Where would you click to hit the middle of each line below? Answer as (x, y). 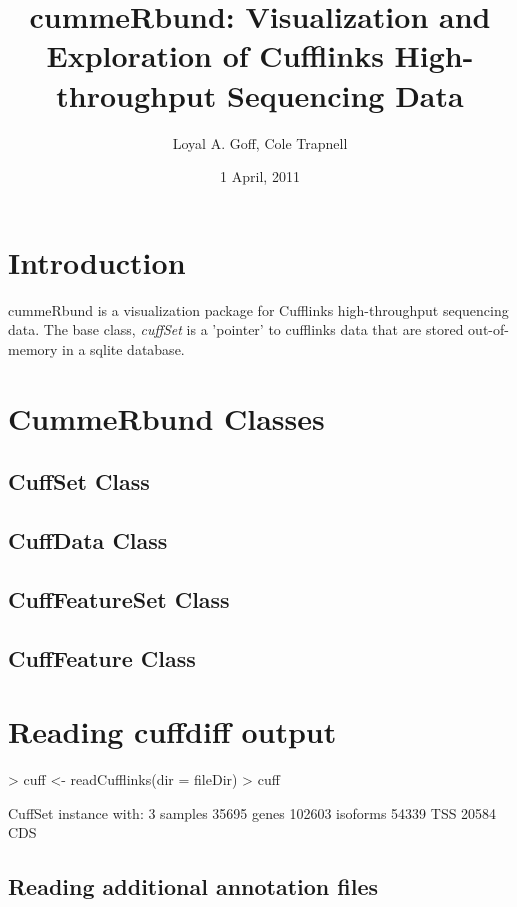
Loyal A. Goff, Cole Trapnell (260, 142)
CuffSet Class (79, 481)
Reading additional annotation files (193, 886)
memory (33, 348)
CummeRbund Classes (166, 417)
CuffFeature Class (102, 657)
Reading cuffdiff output (172, 731)
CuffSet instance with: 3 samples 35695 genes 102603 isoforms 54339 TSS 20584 (252, 812)
